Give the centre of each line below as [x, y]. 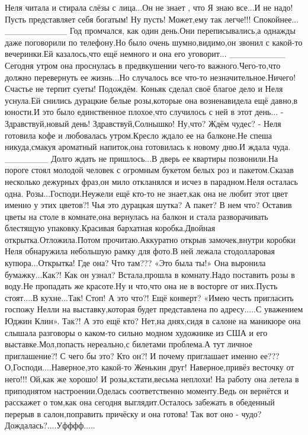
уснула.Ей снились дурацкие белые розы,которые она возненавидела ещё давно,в [151, 100]
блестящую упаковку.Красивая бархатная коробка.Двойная [110, 228]
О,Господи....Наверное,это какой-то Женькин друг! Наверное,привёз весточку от [150, 367]
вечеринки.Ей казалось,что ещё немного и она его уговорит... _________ [145, 54]
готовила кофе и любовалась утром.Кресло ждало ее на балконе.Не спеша [138, 135]
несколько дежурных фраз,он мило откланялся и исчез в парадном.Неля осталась [151, 181]
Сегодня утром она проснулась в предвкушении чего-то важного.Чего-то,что [143, 65]
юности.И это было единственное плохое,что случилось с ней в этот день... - [144, 112]
